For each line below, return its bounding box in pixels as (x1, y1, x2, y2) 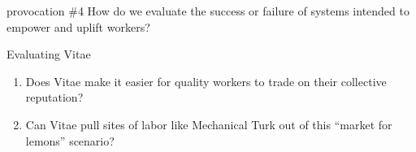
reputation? (25, 89, 84, 106)
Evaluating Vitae (6, 46, 91, 63)
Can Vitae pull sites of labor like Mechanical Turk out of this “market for (25, 115, 392, 132)
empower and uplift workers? (6, 18, 150, 35)
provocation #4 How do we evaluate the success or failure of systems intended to (6, 2, 409, 19)
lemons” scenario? (25, 132, 115, 149)
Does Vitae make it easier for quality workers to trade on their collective (25, 72, 387, 89)
